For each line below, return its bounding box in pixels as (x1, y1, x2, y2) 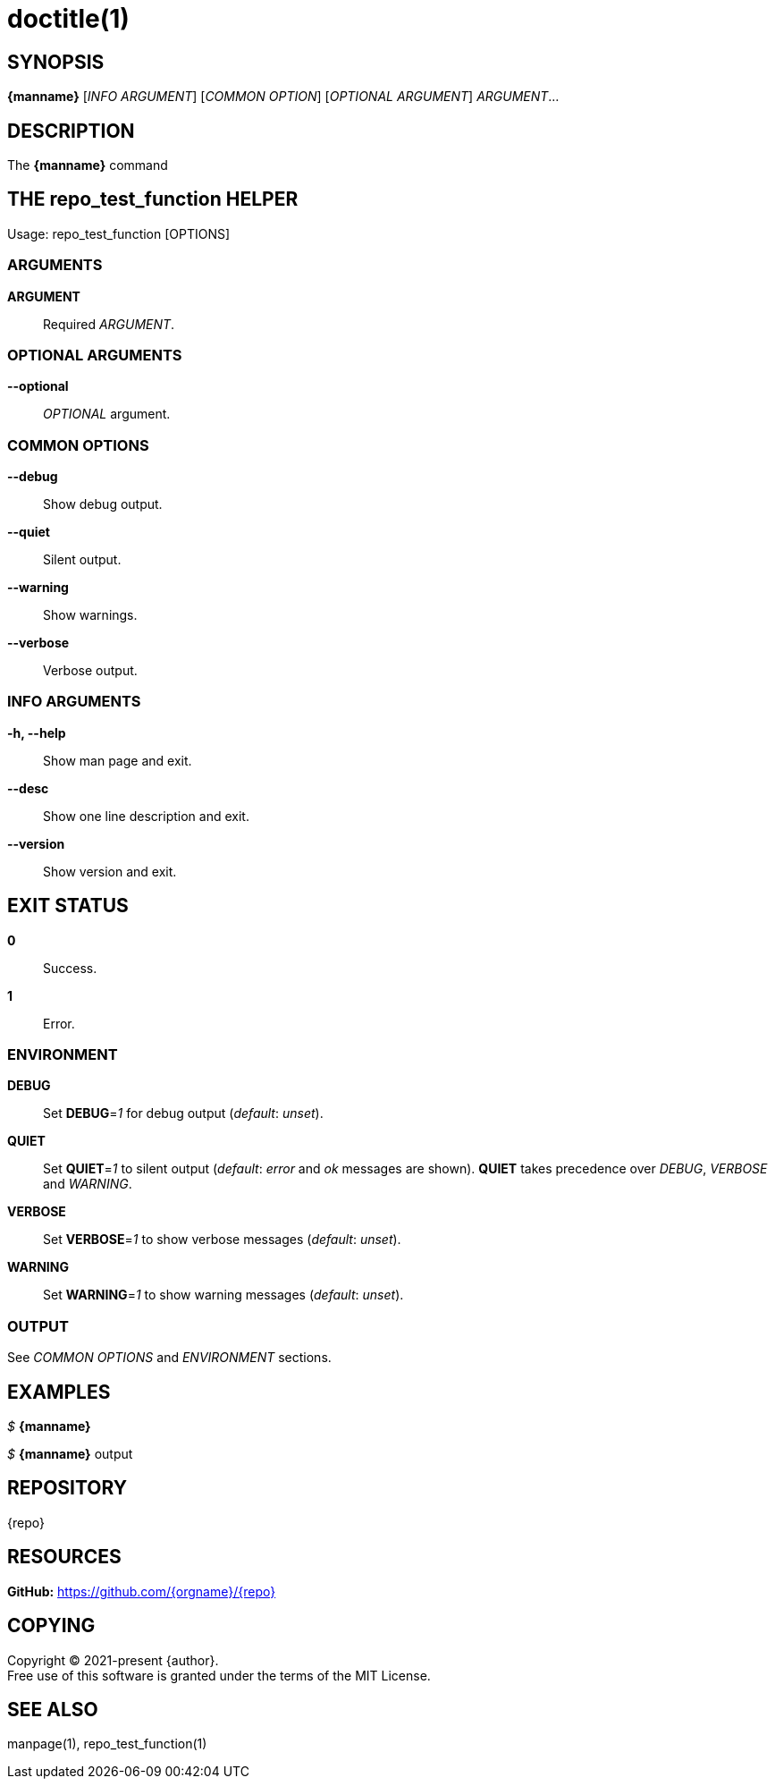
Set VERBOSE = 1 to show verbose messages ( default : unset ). (43, 1232, 401, 1248)
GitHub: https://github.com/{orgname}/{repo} (7, 1583, 276, 1599)
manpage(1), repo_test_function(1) (7, 1736, 207, 1752)
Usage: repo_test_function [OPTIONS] (7, 225, 231, 241)
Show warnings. (43, 607, 138, 623)
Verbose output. (43, 663, 138, 679)
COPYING (7, 1614, 96, 1638)
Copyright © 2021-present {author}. (7, 1652, 219, 1668)
